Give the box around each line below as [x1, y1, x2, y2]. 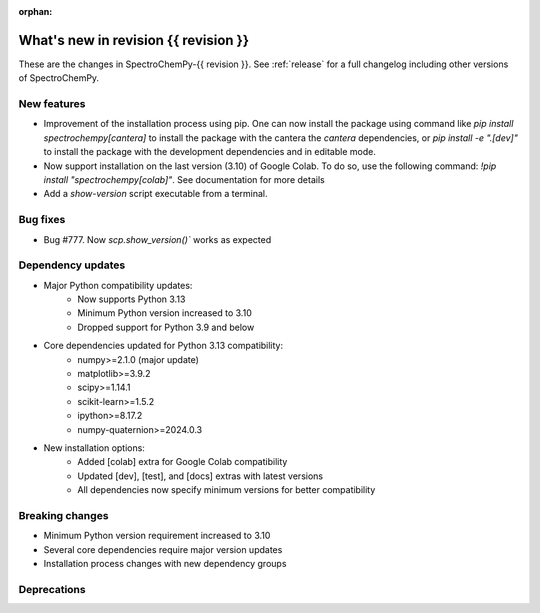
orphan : [18, 6, 53, 17]
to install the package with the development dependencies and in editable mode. [43, 146, 377, 158]
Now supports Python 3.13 [77, 293, 186, 305]
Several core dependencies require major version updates [43, 543, 283, 555]
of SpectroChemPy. [18, 72, 100, 84]
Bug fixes [18, 213, 66, 227]
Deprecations [18, 582, 86, 596]
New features [18, 97, 86, 111]
